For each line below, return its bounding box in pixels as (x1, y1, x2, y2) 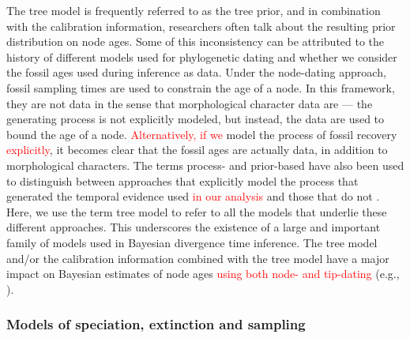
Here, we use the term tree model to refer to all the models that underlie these (6, 203, 387, 220)
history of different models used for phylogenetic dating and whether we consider (6, 48, 397, 65)
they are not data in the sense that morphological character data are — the (6, 95, 373, 111)
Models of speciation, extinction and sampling (6, 314, 306, 334)
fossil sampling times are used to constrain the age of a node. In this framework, (6, 79, 395, 96)
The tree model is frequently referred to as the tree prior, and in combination (6, 2, 381, 18)
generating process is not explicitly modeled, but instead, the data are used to (6, 111, 385, 127)
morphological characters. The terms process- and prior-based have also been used (6, 156, 404, 173)
